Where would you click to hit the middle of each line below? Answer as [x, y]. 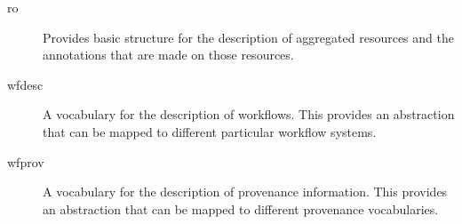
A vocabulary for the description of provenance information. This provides [245, 192]
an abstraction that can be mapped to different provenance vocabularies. [241, 208]
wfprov [26, 161]
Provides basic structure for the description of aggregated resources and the [248, 37]
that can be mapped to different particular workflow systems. [210, 131]
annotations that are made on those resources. [168, 55]
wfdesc [25, 84]
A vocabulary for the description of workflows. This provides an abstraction [249, 114]
